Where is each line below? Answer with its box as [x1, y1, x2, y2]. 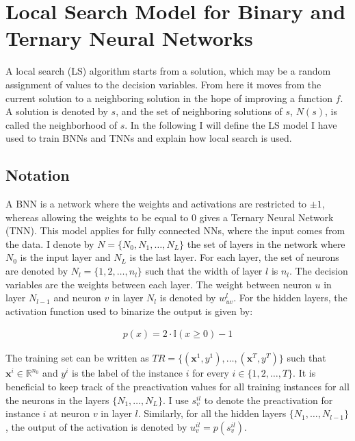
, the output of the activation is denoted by [5, 419, 187, 433]
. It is [293, 366, 316, 380]
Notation [5, 164, 70, 186]
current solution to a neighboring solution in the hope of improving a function [5, 90, 332, 105]
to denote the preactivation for [204, 392, 333, 407]
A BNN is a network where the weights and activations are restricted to [5, 197, 307, 211]
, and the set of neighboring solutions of [116, 104, 282, 118]
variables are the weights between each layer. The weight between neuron [5, 277, 312, 291]
